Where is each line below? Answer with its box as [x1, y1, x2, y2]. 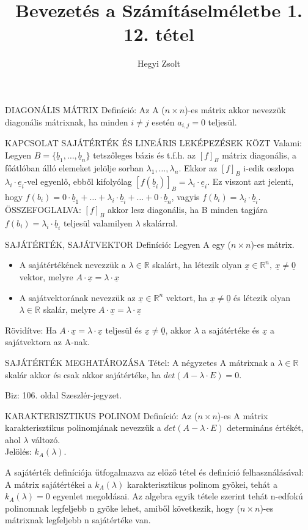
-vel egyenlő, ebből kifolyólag [24, 175, 132, 188]
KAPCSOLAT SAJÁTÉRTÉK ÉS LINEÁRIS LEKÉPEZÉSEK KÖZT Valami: [5, 136, 302, 149]
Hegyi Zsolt [137, 57, 181, 70]
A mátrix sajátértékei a [5, 477, 92, 490]
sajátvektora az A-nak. [5, 335, 90, 348]
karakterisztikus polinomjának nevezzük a [5, 421, 161, 434]
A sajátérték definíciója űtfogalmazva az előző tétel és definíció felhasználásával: [5, 466, 304, 479]
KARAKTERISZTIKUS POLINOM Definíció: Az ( [5, 409, 198, 422]
